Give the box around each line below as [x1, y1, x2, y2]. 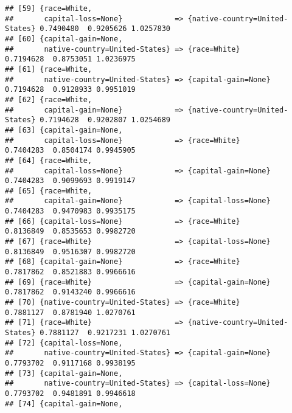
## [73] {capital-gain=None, [5, 369, 123, 378]
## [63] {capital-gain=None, [5, 125, 123, 134]
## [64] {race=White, [5, 156, 92, 165]
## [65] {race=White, [5, 186, 92, 195]
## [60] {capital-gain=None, [5, 34, 123, 43]
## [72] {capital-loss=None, [5, 338, 123, 347]
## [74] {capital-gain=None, [5, 399, 123, 408]
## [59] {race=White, [5, 4, 92, 13]
